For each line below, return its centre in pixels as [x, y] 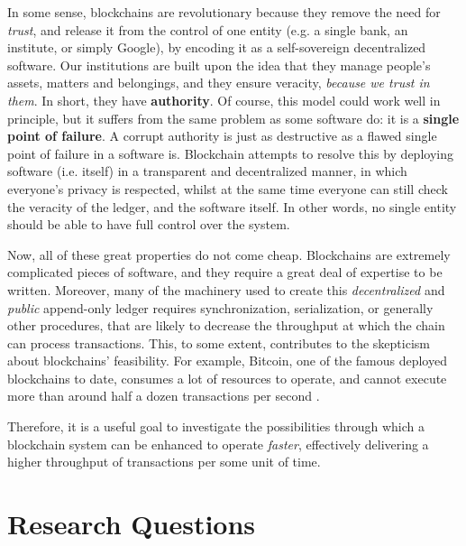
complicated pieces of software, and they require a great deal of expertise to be [225, 272]
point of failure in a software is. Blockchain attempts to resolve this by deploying [230, 153]
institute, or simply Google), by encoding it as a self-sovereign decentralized [217, 47]
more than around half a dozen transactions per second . [164, 396]
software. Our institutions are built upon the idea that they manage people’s [219, 65]
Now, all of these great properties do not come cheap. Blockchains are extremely [229, 254]
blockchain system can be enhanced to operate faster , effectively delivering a [218, 444]
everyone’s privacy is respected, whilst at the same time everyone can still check [228, 188]
